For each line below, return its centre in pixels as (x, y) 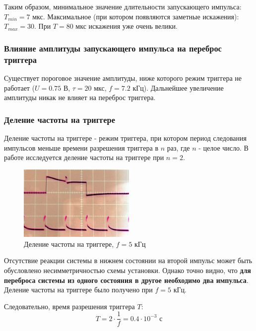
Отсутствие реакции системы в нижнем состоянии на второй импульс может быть (128, 260)
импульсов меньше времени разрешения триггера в (81, 147)
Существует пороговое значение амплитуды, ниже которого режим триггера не (123, 78)
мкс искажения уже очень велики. (127, 26)
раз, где (178, 147)
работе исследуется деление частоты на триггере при (84, 157)
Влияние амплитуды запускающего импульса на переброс (113, 48)
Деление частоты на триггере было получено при (78, 290)
